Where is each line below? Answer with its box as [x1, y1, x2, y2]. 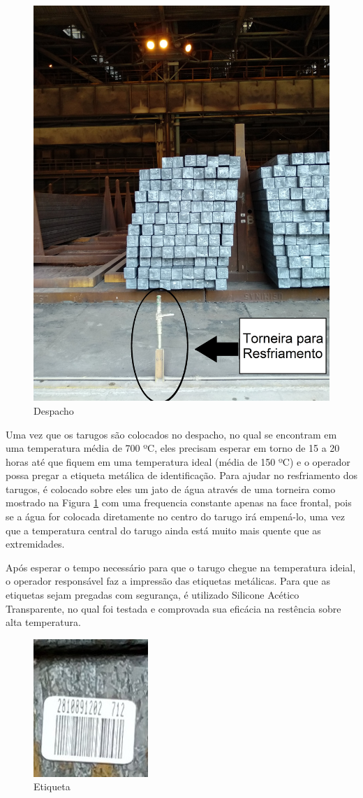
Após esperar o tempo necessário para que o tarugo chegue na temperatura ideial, [6, 560, 356, 574]
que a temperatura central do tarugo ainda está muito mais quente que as [6, 522, 321, 537]
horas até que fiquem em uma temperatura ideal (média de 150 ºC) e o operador [6, 454, 350, 469]
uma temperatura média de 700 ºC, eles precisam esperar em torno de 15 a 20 [6, 441, 340, 455]
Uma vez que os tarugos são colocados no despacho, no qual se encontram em [6, 427, 337, 441]
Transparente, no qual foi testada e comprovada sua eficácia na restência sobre [6, 601, 341, 615]
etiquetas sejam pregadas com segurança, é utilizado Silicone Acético [6, 587, 299, 602]
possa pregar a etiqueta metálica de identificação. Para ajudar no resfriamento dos [6, 468, 357, 483]
